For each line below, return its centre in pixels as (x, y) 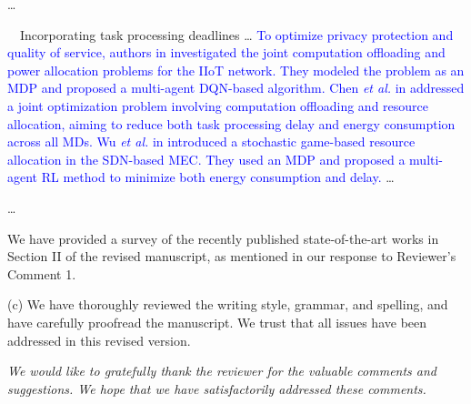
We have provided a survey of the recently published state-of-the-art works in (223, 238)
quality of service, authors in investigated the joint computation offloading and (226, 52)
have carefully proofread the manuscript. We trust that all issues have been (217, 322)
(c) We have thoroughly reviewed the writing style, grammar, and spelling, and (228, 304)
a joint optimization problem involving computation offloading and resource (218, 105)
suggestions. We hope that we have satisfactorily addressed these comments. (217, 388)
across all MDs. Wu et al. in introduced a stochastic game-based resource (211, 141)
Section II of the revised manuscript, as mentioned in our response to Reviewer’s (232, 256)
